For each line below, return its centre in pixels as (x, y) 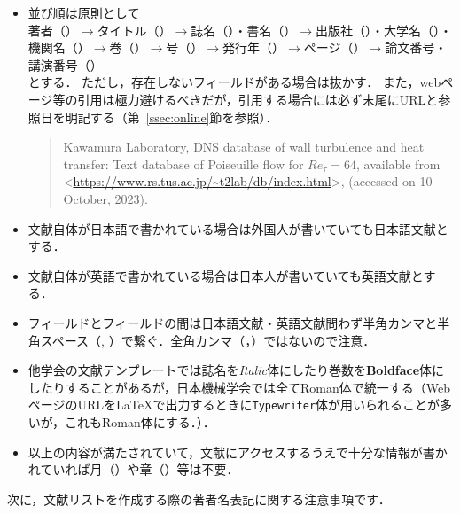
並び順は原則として (84, 12)
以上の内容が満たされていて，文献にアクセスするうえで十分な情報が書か (238, 452)
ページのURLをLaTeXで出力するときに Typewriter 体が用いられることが (234, 405)
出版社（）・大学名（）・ (384, 30)
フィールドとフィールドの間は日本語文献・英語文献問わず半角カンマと (233, 322)
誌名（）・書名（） (244, 30)
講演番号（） (65, 64)
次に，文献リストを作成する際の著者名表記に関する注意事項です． (199, 498)
